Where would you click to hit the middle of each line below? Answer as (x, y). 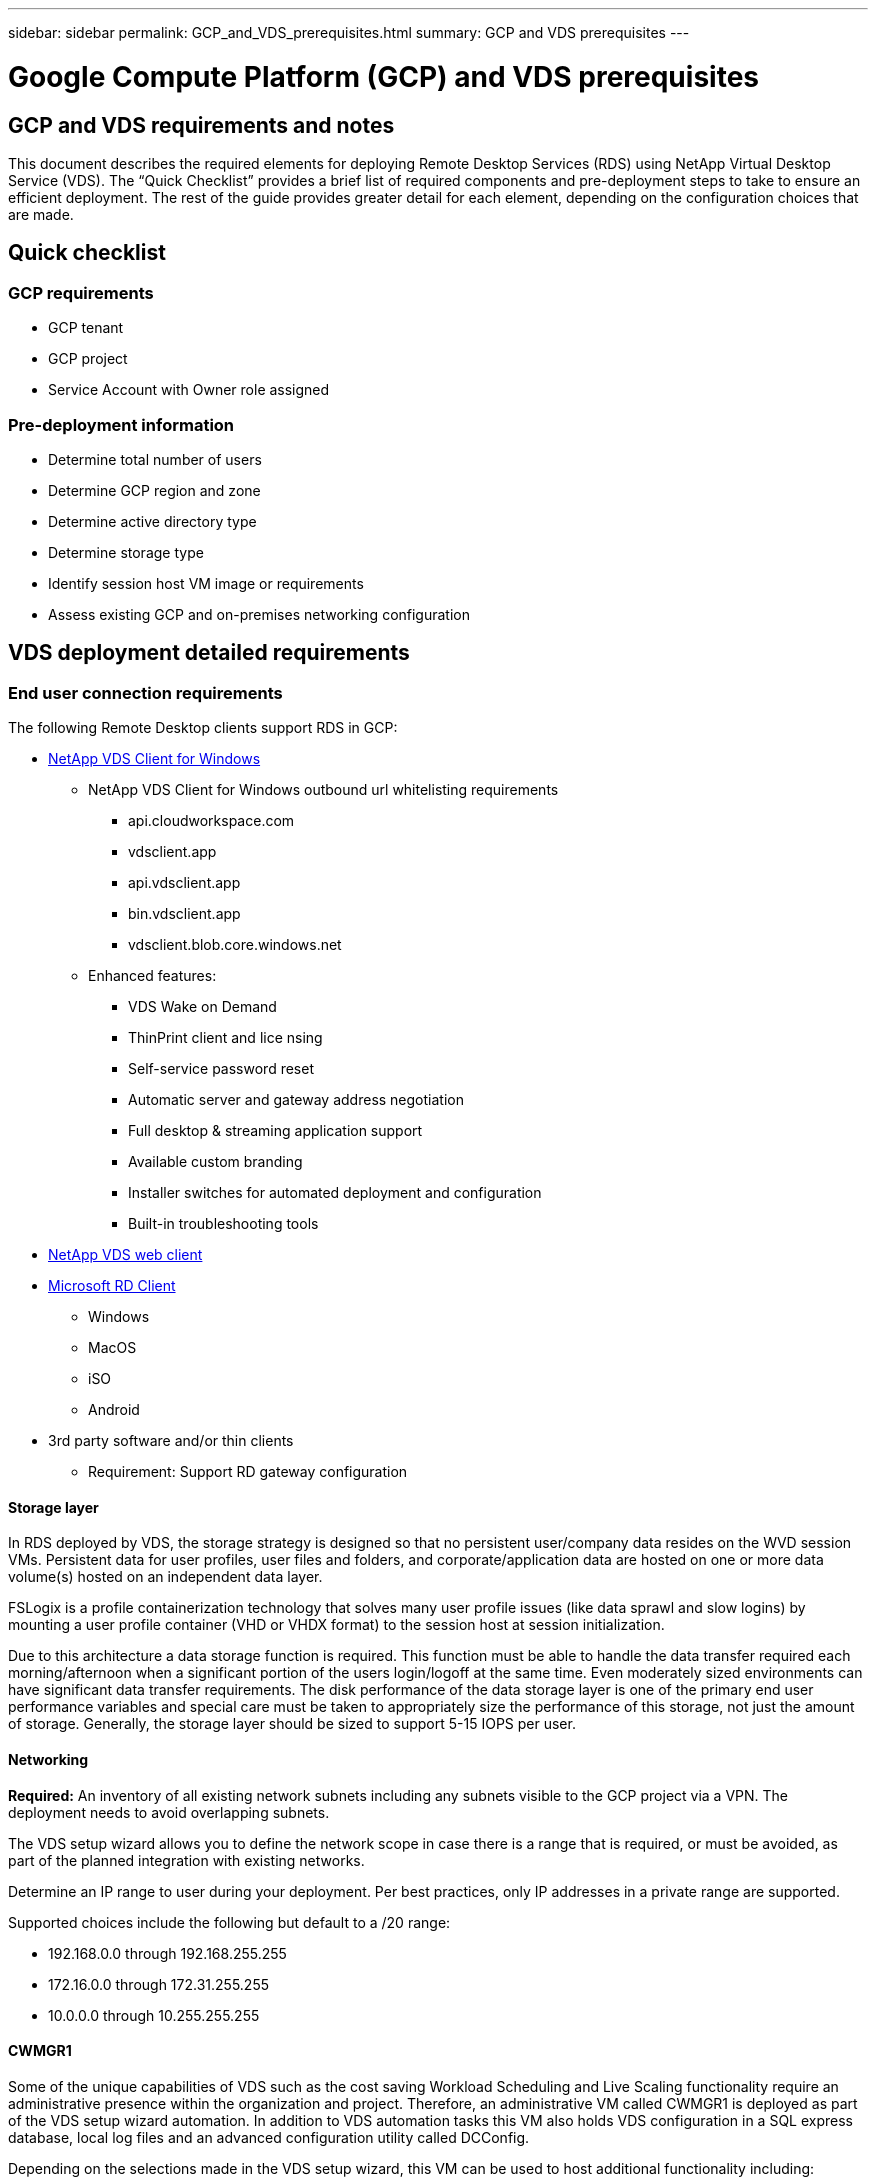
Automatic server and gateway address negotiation (296, 1100)
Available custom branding (215, 1162)
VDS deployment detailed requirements (209, 653)
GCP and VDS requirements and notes (201, 125)
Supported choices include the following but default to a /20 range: (229, 1922)
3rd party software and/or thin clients (171, 1441)
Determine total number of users (155, 459)
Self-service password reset (221, 1069)
